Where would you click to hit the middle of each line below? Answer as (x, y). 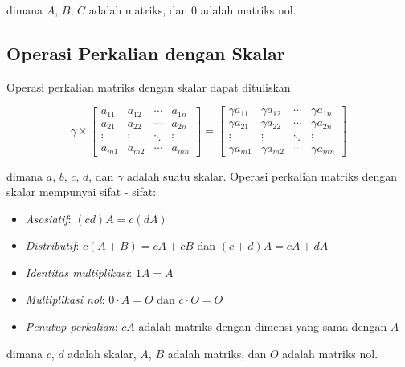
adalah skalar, (102, 353)
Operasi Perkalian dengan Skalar (146, 53)
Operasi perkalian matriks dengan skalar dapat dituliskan (149, 86)
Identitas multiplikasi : (79, 272)
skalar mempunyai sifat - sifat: (82, 192)
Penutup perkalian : (72, 326)
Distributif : (52, 245)
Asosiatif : (48, 218)
